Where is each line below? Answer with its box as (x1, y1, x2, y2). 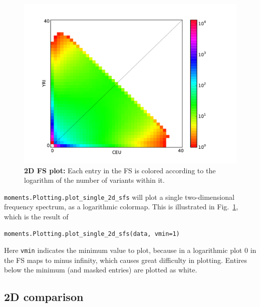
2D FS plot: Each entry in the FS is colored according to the (24, 165, 216, 175)
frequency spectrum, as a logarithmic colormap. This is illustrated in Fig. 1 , (4, 201, 238, 212)
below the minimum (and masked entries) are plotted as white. (4, 264, 197, 275)
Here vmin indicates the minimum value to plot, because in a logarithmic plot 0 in (4, 245, 256, 255)
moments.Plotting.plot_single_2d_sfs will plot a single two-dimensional (4, 191, 234, 202)
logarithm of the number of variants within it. (24, 175, 165, 185)
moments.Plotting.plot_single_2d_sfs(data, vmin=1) (4, 230, 180, 237)
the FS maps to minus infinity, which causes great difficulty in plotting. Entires (4, 254, 247, 265)
